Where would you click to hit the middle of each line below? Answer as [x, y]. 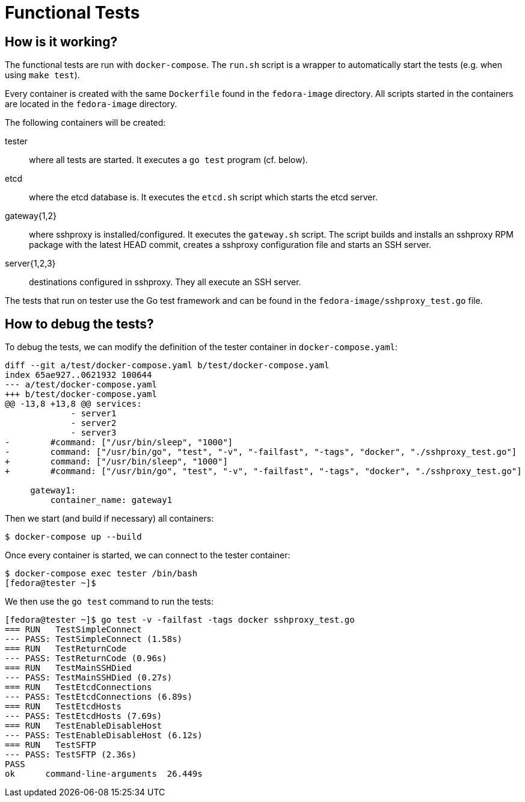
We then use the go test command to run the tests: [109, 602]
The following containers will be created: [85, 123]
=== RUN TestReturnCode [66, 649]
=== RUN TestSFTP [51, 745]
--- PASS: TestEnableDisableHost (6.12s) [104, 736]
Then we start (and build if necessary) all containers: [109, 519]
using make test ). [42, 75]
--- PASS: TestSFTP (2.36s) [71, 755]
